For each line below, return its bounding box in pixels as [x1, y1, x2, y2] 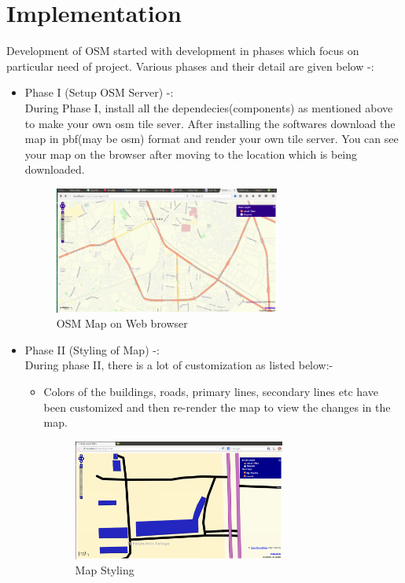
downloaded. [24, 161, 85, 178]
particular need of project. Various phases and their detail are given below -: [6, 57, 374, 74]
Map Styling [75, 562, 134, 578]
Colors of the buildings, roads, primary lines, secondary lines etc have [43, 383, 378, 400]
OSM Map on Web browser [56, 315, 188, 332]
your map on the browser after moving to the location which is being [24, 145, 358, 162]
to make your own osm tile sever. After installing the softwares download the [24, 115, 396, 131]
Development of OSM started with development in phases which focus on [6, 42, 359, 59]
